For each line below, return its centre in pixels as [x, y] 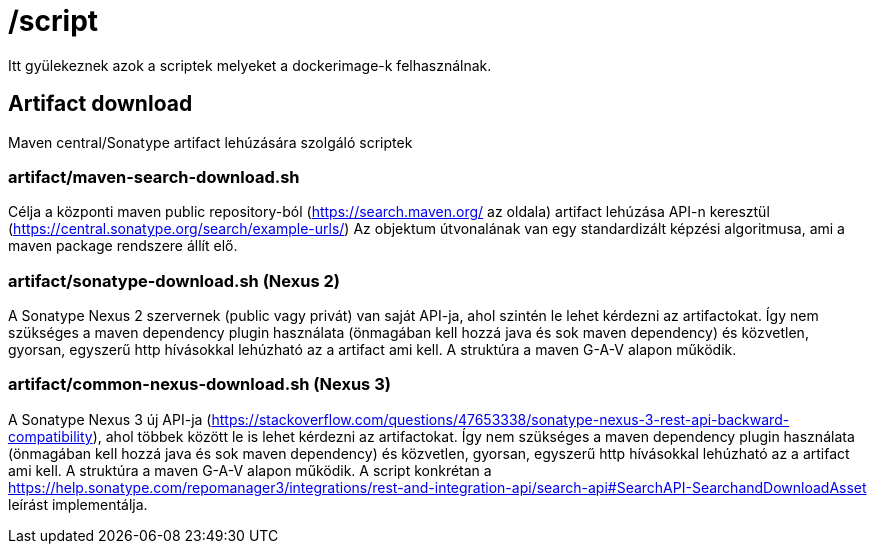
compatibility [50, 436]
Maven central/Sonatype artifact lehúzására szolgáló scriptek [210, 142]
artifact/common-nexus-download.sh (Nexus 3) [199, 384]
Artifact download [100, 104]
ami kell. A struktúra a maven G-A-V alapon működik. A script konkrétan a [250, 470]
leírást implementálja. [78, 504]
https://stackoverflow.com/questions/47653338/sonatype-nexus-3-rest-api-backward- [500, 419]
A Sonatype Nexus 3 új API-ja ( [110, 419]
